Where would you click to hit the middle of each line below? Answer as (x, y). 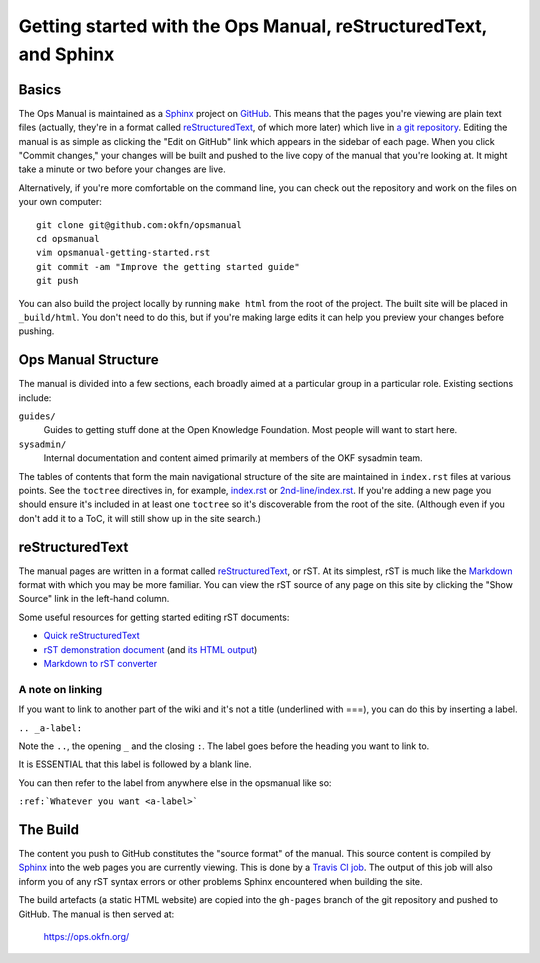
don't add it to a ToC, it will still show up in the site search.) (140, 518)
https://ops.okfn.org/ (86, 936)
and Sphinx (66, 54)
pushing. (36, 331)
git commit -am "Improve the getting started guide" (168, 266)
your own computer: (60, 202)
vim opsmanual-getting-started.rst (123, 253)
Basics (40, 89)
